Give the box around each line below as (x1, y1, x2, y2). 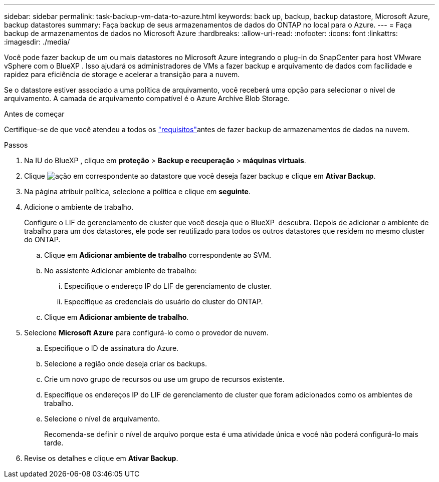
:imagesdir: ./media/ (4, 38, 70, 46)
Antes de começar (4, 110, 65, 118)
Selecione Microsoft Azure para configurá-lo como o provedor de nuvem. (24, 328, 269, 337)
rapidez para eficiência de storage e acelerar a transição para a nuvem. (4, 70, 240, 79)
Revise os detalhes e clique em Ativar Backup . (24, 454, 178, 462)
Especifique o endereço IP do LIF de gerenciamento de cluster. (64, 282, 272, 290)
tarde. (44, 438, 64, 447)
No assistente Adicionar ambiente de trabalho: (44, 266, 197, 275)
